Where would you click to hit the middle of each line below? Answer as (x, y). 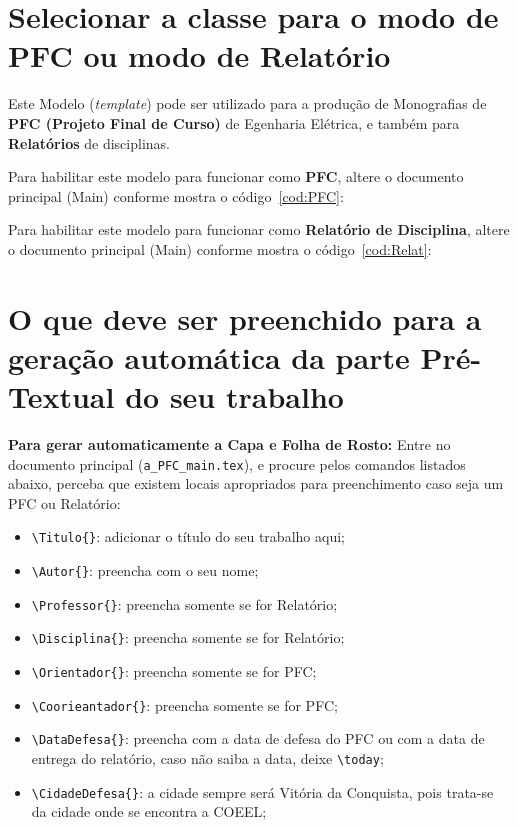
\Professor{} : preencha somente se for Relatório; (184, 603)
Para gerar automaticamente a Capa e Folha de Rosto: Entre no (229, 443)
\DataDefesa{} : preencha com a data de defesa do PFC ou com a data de (258, 738)
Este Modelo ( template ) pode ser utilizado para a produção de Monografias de (247, 103)
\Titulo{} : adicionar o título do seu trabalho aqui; (188, 536)
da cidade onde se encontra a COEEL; (149, 811)
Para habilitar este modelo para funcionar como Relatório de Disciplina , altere (259, 229)
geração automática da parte (209, 356)
